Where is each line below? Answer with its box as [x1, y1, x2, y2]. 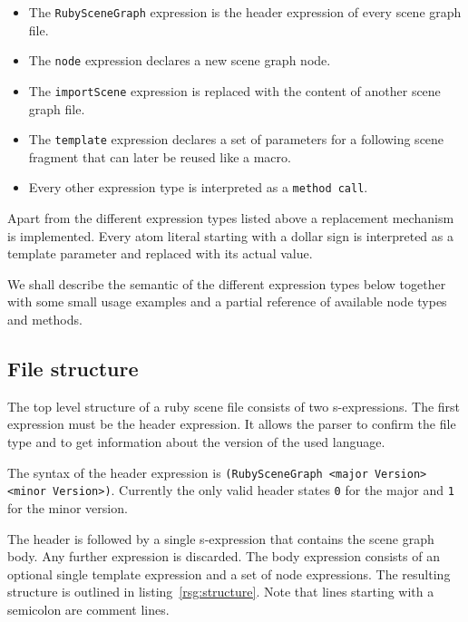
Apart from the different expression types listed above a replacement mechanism [7, 209, 454, 228]
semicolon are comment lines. [7, 599, 170, 618]
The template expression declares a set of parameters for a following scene [28, 130, 444, 149]
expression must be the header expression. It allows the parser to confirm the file [7, 414, 456, 433]
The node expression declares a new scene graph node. [28, 51, 331, 70]
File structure [7, 355, 139, 383]
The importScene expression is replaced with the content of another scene [28, 81, 441, 100]
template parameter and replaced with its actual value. [7, 244, 313, 263]
